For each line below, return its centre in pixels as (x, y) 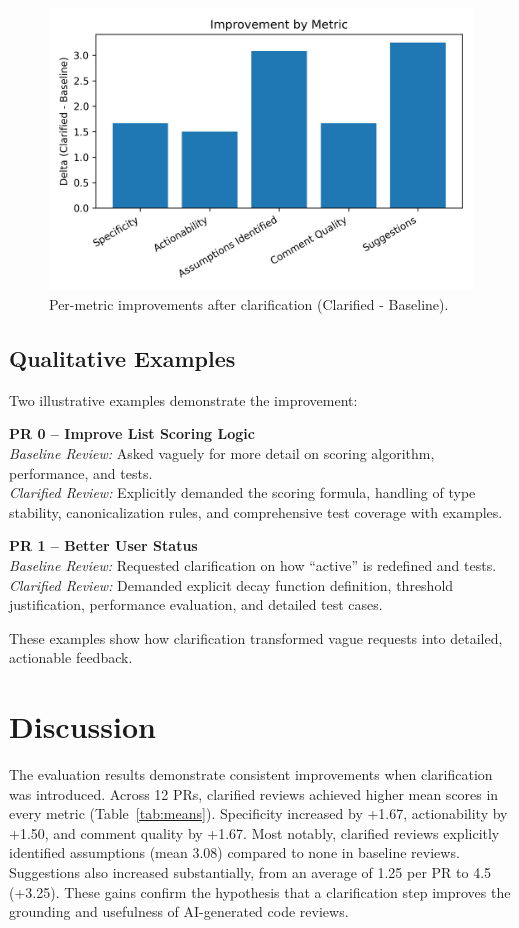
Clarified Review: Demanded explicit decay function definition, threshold (231, 584)
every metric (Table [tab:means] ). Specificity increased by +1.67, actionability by (258, 813)
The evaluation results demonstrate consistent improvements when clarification (251, 774)
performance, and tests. (81, 472)
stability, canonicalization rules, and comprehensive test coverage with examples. (256, 511)
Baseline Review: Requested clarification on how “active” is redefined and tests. (253, 564)
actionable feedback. (71, 657)
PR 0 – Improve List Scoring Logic (132, 433)
